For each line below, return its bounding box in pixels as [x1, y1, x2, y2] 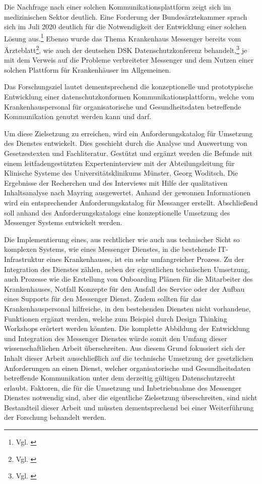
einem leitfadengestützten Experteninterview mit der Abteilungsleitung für [4, 157, 235, 168]
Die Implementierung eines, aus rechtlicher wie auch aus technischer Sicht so [4, 234, 240, 244]
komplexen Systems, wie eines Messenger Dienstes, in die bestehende [4, 244, 216, 254]
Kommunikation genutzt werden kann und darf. [4, 111, 152, 122]
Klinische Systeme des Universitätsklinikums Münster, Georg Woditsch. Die [4, 168, 238, 178]
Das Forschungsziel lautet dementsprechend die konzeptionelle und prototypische [4, 81, 253, 92]
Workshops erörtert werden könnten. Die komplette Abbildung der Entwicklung [4, 323, 250, 334]
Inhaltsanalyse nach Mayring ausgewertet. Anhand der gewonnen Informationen [4, 187, 251, 198]
